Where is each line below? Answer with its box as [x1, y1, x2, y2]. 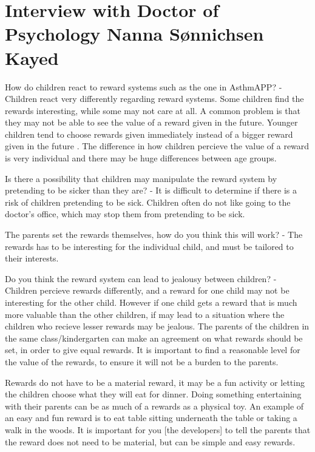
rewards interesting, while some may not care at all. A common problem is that [5, 104, 300, 116]
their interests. [5, 252, 59, 265]
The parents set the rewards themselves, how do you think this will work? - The [5, 228, 303, 241]
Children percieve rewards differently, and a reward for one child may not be [5, 284, 290, 297]
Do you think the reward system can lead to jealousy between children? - [5, 272, 277, 285]
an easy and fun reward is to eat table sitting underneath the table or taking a [5, 411, 297, 424]
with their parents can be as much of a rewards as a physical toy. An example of [5, 399, 304, 412]
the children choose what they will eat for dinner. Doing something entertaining [5, 388, 302, 400]
